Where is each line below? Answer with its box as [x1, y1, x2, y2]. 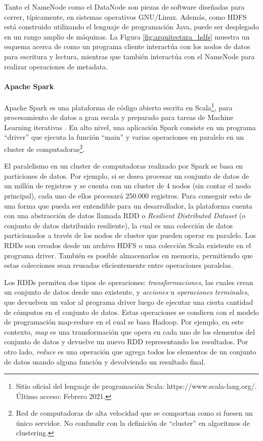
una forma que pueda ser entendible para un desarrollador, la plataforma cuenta [4, 200, 252, 211]
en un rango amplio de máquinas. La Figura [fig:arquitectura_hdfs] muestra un [4, 31, 250, 42]
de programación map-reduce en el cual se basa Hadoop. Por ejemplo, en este [4, 316, 244, 327]
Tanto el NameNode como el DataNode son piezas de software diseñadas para [4, 2, 245, 12]
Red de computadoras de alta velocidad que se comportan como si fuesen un [16, 408, 253, 418]
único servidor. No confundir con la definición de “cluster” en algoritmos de [16, 417, 250, 428]
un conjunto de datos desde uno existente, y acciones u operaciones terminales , [4, 287, 249, 297]
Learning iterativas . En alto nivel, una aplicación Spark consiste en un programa [4, 122, 256, 132]
